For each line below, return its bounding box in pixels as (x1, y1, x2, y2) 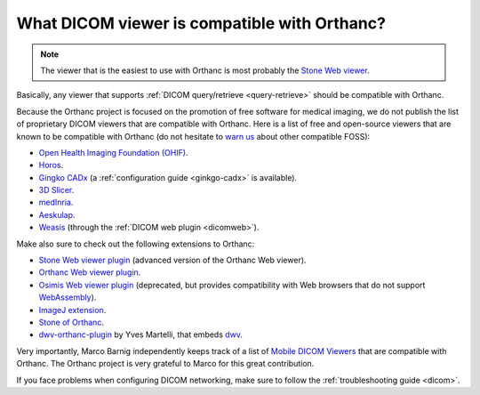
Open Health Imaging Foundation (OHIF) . (38, 147, 188, 157)
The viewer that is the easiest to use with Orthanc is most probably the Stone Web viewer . (40, 65, 370, 76)
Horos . (38, 160, 64, 171)
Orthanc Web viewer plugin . (38, 267, 141, 278)
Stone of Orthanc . (38, 317, 104, 327)
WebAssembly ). (38, 292, 97, 302)
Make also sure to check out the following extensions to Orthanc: (16, 238, 255, 249)
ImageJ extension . (38, 304, 107, 315)
